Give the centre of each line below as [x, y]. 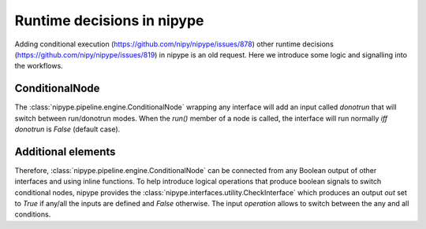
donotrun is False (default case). [67, 129]
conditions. [33, 214]
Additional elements [65, 151]
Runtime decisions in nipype [109, 20]
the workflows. [39, 66]
